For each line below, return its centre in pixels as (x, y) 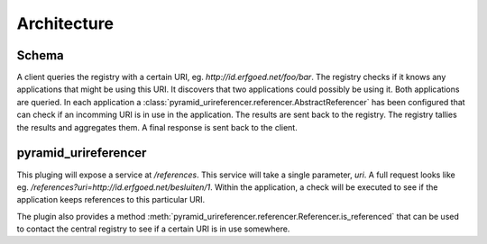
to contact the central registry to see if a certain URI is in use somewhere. (153, 229)
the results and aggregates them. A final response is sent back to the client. (157, 127)
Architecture (65, 23)
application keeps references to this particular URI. (111, 200)
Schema (41, 55)
